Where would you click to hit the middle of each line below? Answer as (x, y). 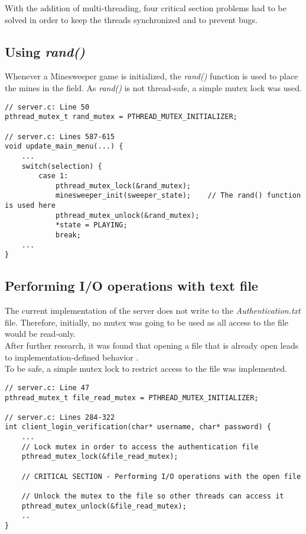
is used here (30, 206)
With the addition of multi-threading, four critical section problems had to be (146, 8)
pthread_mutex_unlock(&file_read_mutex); (104, 506)
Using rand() (45, 51)
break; (68, 235)
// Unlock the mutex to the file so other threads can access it (153, 496)
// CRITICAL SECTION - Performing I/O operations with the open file (161, 476)
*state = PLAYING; (91, 225)
